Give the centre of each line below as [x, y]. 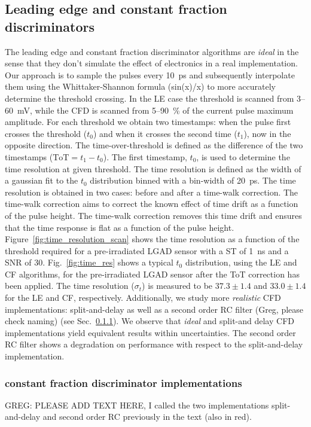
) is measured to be [177, 286]
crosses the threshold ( [46, 133]
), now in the [267, 133]
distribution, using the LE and [241, 262]
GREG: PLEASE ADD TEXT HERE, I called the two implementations [137, 405]
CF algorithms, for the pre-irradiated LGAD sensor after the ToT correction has [152, 274]
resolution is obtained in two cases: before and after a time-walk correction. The [152, 192]
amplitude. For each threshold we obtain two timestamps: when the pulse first [148, 122]
